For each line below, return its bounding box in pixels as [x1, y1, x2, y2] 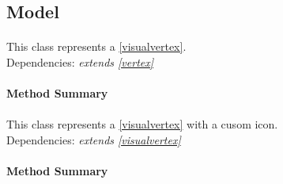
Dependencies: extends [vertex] [6, 53, 154, 70]
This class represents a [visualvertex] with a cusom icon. [6, 116, 278, 132]
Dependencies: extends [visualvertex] [6, 131, 181, 148]
